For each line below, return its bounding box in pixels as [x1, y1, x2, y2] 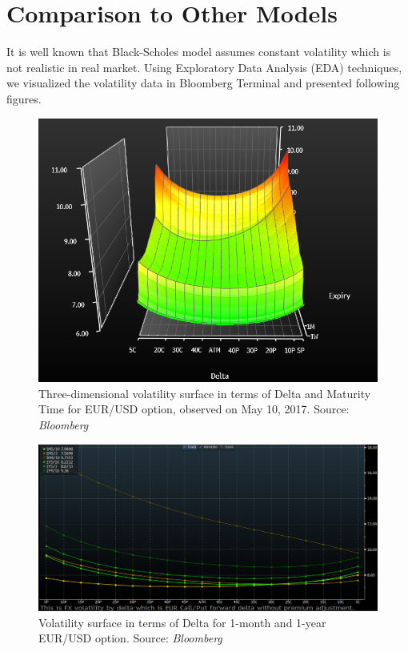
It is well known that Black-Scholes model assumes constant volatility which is [6, 43, 391, 60]
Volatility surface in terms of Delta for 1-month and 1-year [38, 614, 326, 630]
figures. [6, 90, 42, 107]
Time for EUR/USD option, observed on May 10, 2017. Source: [38, 400, 350, 417]
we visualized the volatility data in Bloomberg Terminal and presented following [6, 74, 400, 91]
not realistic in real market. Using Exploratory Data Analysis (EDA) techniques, [6, 58, 402, 75]
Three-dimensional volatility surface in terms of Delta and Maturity [38, 384, 371, 401]
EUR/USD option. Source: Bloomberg [38, 630, 222, 646]
